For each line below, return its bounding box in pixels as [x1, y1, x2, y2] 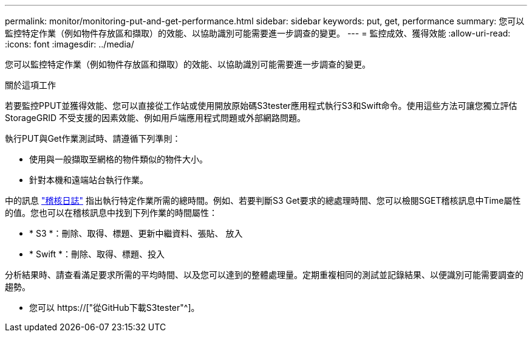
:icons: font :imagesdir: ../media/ [5, 39, 134, 49]
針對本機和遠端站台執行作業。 [29, 175, 148, 185]
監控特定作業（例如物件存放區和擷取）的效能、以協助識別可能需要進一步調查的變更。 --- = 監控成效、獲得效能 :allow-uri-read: [5, 28, 511, 38]
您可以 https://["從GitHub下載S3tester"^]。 [29, 302, 200, 313]
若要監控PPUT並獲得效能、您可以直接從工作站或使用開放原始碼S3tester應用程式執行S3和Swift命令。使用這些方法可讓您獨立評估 [5, 100, 517, 111]
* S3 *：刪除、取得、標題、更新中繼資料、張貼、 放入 [29, 228, 243, 238]
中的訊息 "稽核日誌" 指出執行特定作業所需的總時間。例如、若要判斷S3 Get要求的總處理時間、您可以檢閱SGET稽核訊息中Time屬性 [5, 195, 521, 206]
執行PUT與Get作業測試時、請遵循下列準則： [5, 133, 181, 144]
